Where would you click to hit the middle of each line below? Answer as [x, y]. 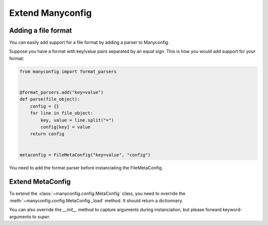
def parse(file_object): [50, 99]
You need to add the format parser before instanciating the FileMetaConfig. [86, 168]
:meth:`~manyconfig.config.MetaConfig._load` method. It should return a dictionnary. [96, 200]
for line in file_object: [62, 113]
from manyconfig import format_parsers [68, 71]
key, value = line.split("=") [77, 120]
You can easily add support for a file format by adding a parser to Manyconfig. [89, 43]
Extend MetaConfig [40, 182]
